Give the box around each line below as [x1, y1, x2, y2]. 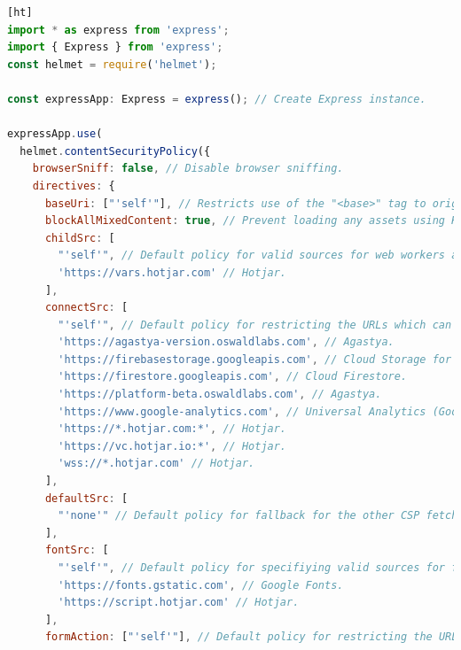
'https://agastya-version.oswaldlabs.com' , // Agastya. [58, 336, 395, 349]
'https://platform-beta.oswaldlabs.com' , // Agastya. [58, 388, 382, 401]
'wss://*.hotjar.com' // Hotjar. [58, 457, 255, 470]
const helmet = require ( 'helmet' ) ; [7, 58, 217, 71]
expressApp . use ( [7, 128, 103, 141]
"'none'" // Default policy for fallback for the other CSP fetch [58, 509, 458, 522]
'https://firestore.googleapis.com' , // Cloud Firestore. [58, 370, 408, 383]
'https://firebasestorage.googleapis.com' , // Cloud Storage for [58, 352, 452, 366]
